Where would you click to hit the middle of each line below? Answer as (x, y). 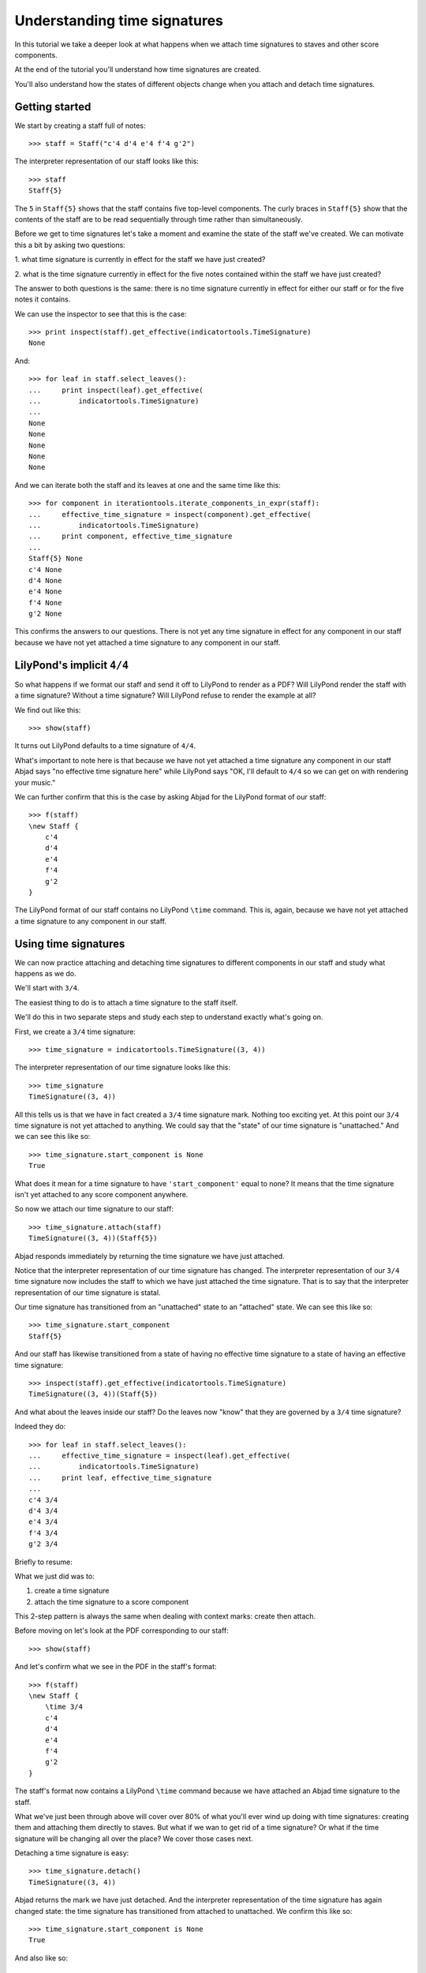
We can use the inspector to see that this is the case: (101, 314)
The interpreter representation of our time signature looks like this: (122, 1067)
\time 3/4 (64, 1707)
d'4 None (45, 580)
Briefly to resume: (43, 1562)
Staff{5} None (56, 559)
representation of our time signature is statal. (88, 1292)
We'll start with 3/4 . (47, 988)
